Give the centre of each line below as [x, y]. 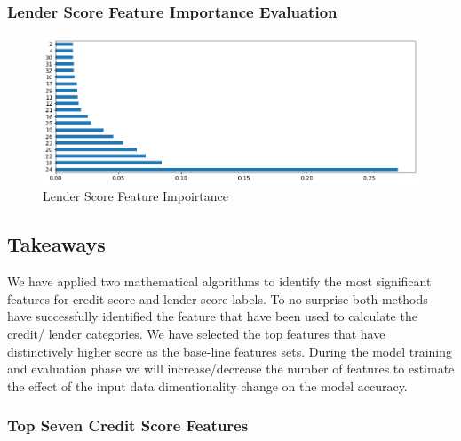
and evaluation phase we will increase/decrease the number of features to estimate [231, 369]
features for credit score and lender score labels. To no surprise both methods [218, 298]
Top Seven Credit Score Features [128, 425]
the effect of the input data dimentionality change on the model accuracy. [207, 385]
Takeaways [56, 244]
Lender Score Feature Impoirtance [135, 196]
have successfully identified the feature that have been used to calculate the [212, 316]
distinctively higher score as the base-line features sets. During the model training [230, 351]
